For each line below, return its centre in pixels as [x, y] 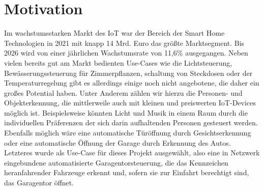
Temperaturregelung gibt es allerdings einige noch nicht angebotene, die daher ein [132, 83]
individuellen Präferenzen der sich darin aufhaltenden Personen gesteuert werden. [131, 122]
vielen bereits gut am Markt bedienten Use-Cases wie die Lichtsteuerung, [118, 62]
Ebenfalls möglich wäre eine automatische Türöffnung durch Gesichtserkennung [128, 133]
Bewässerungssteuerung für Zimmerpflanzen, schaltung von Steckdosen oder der [128, 73]
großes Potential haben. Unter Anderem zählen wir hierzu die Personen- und [123, 92]
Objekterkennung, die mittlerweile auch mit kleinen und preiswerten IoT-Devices [130, 103]
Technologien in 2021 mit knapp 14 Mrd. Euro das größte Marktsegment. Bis [124, 43]
